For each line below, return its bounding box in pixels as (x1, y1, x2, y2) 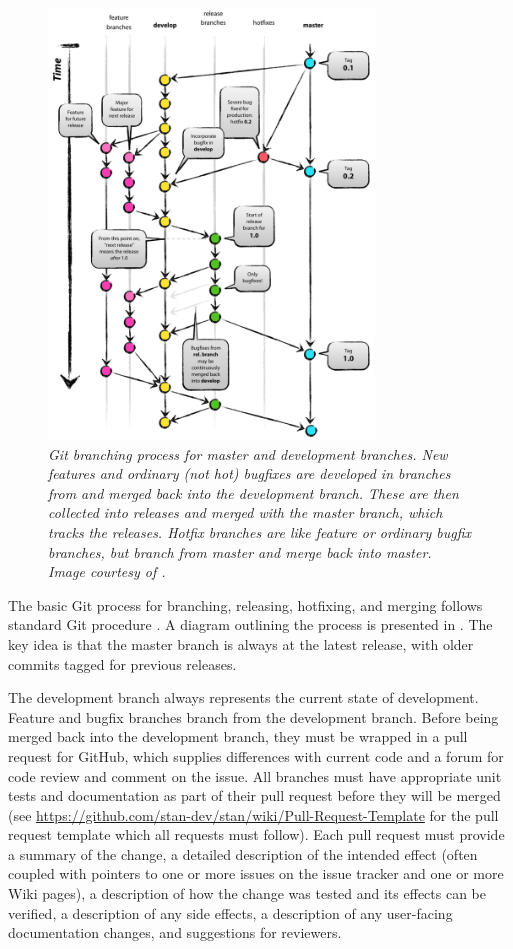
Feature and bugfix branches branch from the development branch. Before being (8, 706, 499, 727)
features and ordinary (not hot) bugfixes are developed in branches (48, 463, 451, 484)
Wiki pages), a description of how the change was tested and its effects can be (8, 883, 486, 904)
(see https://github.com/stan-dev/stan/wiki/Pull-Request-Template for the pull (8, 804, 499, 825)
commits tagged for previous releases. (8, 653, 237, 674)
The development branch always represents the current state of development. (8, 687, 479, 708)
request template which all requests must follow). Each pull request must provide (8, 824, 505, 845)
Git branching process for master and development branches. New (48, 443, 448, 464)
